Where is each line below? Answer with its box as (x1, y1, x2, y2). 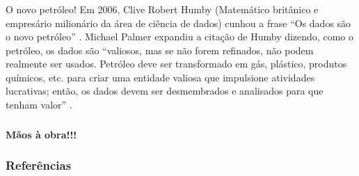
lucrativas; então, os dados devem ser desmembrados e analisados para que (6, 83, 324, 98)
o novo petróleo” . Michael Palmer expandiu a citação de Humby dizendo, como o (6, 29, 353, 44)
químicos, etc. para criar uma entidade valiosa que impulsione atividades (6, 70, 315, 84)
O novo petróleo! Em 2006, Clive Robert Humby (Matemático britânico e (6, 1, 319, 16)
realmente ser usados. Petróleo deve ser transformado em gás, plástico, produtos (6, 56, 347, 71)
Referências (6, 157, 72, 174)
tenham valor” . (6, 97, 72, 112)
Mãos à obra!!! (6, 127, 77, 141)
